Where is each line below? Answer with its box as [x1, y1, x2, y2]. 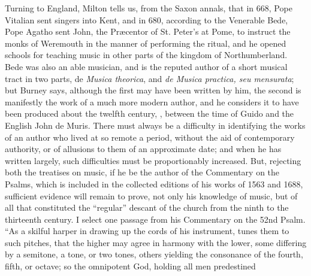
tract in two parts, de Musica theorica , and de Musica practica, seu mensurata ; [5, 72, 294, 84]
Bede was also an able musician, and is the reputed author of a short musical [5, 60, 288, 72]
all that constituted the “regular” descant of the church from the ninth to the [5, 201, 289, 214]
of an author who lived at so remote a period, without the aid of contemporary [5, 131, 295, 143]
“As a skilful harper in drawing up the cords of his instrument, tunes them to [5, 225, 289, 237]
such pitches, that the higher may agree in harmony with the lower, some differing [5, 236, 307, 248]
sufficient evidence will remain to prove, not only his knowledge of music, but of [5, 189, 298, 202]
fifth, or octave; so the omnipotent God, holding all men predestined [5, 260, 256, 272]
